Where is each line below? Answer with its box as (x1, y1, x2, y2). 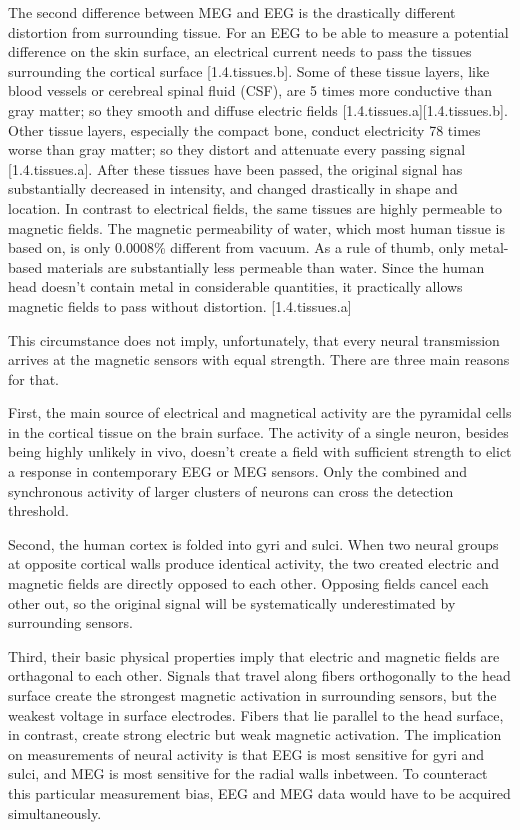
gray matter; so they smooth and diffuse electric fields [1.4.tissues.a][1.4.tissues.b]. (8, 99, 508, 120)
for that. (8, 368, 60, 389)
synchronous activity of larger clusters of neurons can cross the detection (8, 480, 454, 501)
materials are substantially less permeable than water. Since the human (46, 256, 485, 277)
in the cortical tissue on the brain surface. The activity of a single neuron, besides (8, 421, 509, 442)
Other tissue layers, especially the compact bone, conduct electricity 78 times (8, 119, 481, 140)
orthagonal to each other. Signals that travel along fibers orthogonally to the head (8, 665, 511, 686)
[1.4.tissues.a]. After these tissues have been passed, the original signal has (8, 158, 463, 179)
